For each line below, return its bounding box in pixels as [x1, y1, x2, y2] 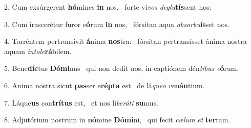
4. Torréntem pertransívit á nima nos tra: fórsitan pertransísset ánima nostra [4, 36, 247, 46]
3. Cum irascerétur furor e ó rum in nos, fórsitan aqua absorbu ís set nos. [4, 18, 229, 29]
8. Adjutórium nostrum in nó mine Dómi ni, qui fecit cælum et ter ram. [4, 114, 231, 125]
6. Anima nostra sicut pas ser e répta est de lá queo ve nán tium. [4, 80, 205, 90]
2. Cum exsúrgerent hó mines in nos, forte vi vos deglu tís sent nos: [4, 2, 212, 12]
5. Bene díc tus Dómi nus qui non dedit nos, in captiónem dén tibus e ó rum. [4, 63, 239, 73]
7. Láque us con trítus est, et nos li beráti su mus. [4, 97, 158, 108]
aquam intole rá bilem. [4, 45, 72, 56]
